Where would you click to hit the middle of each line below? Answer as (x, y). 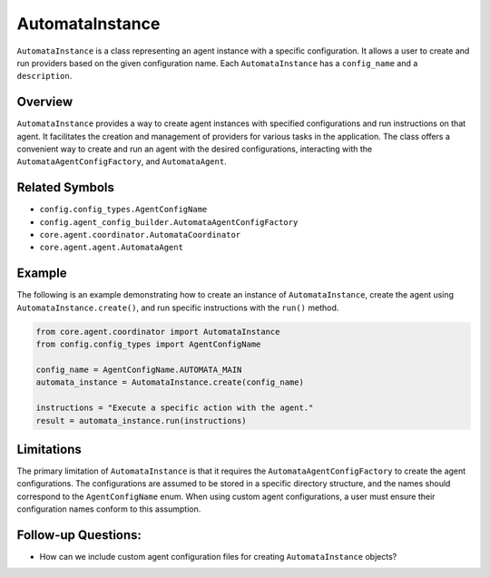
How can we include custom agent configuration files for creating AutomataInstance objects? (218, 557)
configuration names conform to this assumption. (109, 509)
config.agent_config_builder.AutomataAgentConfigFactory (169, 222)
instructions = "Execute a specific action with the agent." (175, 408)
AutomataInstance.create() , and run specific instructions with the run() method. (178, 308)
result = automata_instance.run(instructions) (141, 421)
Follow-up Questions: (79, 535)
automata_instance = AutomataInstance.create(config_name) (170, 382)
